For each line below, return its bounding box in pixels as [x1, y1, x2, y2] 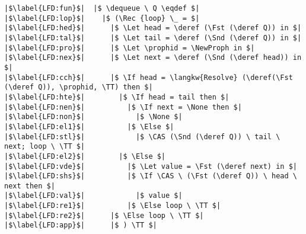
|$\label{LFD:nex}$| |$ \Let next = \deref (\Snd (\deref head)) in [4, 53, 302, 62]
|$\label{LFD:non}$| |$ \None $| [4, 113, 183, 121]
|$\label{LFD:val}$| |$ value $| [4, 191, 183, 200]
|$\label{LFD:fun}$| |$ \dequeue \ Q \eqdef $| [4, 4, 200, 12]
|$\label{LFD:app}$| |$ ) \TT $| [4, 221, 157, 230]
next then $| [4, 181, 55, 190]
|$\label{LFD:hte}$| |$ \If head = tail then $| [4, 92, 230, 101]
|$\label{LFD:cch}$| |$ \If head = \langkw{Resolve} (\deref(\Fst [4, 73, 293, 82]
